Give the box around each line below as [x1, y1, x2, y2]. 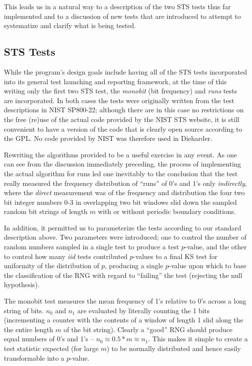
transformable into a [4, 352, 64, 363]
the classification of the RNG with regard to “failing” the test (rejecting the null [4, 270, 242, 280]
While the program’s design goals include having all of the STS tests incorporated [4, 66, 247, 76]
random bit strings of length [4, 206, 88, 216]
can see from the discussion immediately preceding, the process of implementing [4, 159, 241, 169]
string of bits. [4, 305, 44, 315]
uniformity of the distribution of [4, 260, 99, 271]
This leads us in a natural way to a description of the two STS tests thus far [4, 1, 231, 11]
